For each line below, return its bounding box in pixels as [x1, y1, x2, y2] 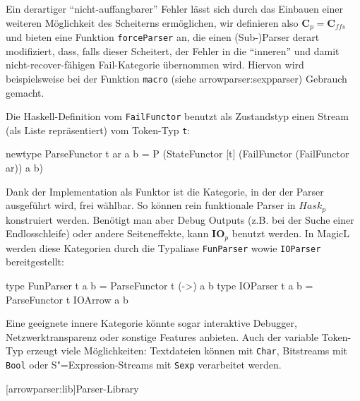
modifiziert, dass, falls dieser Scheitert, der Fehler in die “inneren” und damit [6, 43, 340, 58]
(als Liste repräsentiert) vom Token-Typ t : [6, 122, 191, 137]
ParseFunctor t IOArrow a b [6, 292, 128, 306]
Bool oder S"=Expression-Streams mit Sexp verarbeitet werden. [6, 357, 282, 372]
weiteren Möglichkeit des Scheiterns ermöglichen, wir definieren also [6, 15, 299, 30]
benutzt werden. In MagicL [232, 226, 350, 241]
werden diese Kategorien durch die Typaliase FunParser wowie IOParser [6, 240, 321, 255]
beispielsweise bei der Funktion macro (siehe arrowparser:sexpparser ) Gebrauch [6, 71, 347, 85]
